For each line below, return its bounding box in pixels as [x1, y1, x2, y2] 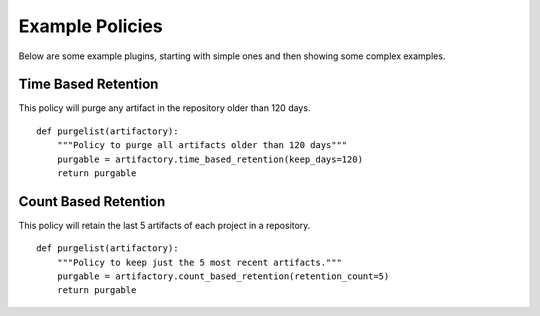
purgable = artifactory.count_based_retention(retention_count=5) [56, 271, 390, 282]
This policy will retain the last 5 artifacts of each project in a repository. [18, 219, 311, 231]
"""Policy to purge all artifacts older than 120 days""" [56, 140, 348, 151]
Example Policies [18, 15, 164, 37]
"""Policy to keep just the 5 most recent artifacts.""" [56, 256, 342, 268]
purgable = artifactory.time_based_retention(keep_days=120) [56, 153, 364, 165]
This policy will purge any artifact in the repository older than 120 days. [18, 102, 311, 114]
